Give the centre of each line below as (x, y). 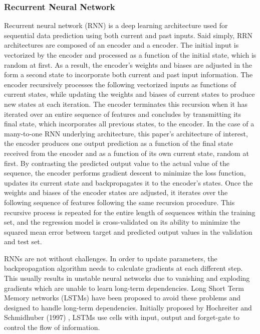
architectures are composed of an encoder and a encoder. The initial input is (121, 45)
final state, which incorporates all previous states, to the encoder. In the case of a (129, 124)
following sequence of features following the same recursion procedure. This (119, 202)
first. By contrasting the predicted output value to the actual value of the (117, 163)
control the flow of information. (52, 327)
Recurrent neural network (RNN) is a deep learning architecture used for (116, 25)
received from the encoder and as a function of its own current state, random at (126, 153)
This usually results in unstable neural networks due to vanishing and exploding (127, 278)
